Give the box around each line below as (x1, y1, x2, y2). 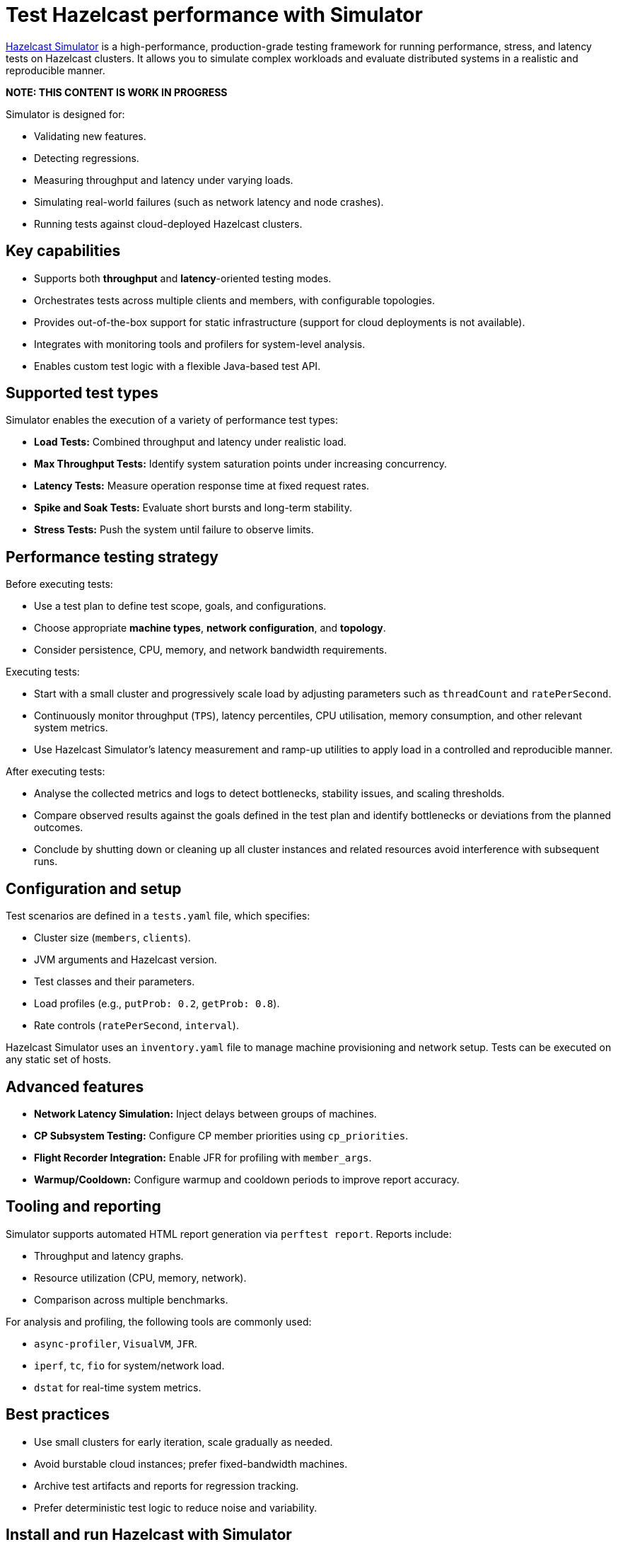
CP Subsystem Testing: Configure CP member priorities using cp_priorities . (34, 1129, 409, 1142)
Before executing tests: (6, 578, 113, 591)
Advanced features (6, 1077, 144, 1096)
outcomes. (34, 821, 83, 834)
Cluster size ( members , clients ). (34, 932, 191, 944)
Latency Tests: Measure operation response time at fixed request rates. (34, 480, 370, 492)
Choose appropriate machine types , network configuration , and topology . (34, 622, 386, 634)
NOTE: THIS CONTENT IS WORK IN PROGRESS (6, 86, 228, 98)
